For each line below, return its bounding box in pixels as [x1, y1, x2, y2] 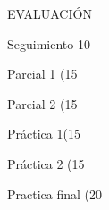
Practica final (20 [7, 184, 103, 203]
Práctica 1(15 [7, 124, 80, 143]
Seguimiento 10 [7, 34, 90, 53]
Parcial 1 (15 [7, 64, 78, 83]
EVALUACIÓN [7, 4, 92, 22]
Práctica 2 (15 [7, 154, 85, 172]
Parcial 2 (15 [7, 94, 78, 113]
